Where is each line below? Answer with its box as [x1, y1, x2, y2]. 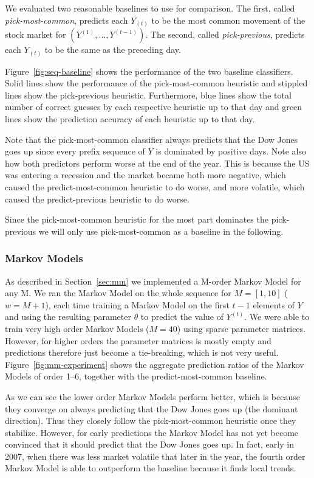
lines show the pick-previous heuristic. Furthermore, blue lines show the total [5, 88, 292, 101]
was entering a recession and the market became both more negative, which [5, 168, 286, 181]
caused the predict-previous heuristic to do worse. [5, 192, 189, 205]
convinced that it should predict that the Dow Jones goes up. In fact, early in [5, 438, 294, 451]
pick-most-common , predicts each [5, 13, 128, 26]
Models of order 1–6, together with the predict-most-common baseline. [5, 370, 267, 383]
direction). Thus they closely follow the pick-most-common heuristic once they [5, 414, 296, 427]
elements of [253, 298, 295, 311]
